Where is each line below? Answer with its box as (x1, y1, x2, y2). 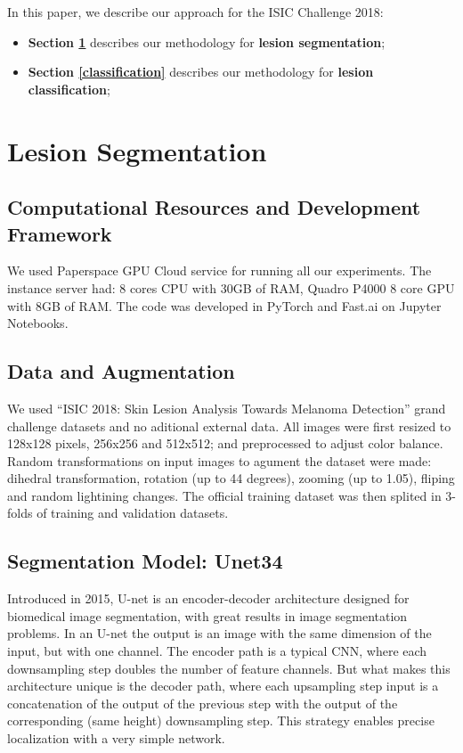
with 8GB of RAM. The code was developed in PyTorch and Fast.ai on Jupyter (7, 296, 442, 315)
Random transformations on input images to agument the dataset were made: (7, 451, 432, 470)
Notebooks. (7, 314, 69, 332)
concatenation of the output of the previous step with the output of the (7, 693, 398, 712)
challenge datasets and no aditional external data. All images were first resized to (7, 416, 451, 435)
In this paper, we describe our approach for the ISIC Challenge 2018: (7, 3, 384, 20)
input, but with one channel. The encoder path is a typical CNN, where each (7, 642, 427, 660)
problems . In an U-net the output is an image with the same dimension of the (7, 624, 432, 643)
